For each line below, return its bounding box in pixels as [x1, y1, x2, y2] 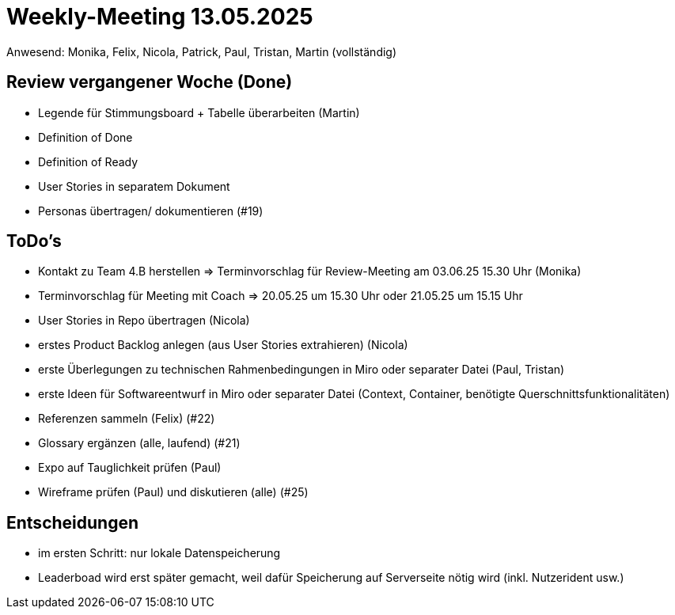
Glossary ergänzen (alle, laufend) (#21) [38, 436, 241, 450]
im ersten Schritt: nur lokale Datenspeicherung [38, 546, 281, 560]
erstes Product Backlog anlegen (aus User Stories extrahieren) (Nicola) [38, 338, 408, 352]
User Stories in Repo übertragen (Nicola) [38, 313, 250, 328]
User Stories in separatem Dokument [38, 179, 230, 193]
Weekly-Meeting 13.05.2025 [6, 3, 313, 30]
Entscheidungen [6, 512, 138, 533]
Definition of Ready [38, 154, 138, 169]
